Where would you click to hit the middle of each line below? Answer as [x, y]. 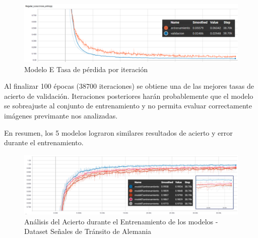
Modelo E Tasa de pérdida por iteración [86, 69]
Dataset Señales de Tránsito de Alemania [88, 231]
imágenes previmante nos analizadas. [61, 116]
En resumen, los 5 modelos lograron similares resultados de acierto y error [118, 132]
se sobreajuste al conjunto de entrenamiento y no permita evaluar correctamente [128, 106]
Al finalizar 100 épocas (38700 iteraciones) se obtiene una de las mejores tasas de [129, 86]
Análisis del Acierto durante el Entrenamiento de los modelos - [121, 221]
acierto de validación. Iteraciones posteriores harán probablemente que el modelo [129, 96]
